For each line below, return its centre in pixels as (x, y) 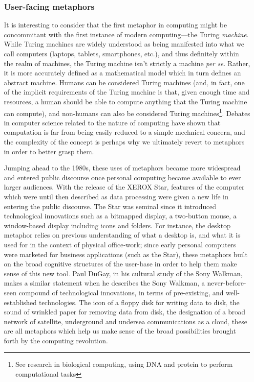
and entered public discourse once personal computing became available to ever (123, 177)
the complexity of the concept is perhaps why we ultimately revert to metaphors (124, 142)
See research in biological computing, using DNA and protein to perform (124, 364)
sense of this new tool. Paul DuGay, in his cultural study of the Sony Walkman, (123, 273)
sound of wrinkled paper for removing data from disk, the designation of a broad (125, 312)
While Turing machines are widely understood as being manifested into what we (124, 44)
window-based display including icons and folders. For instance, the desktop (117, 225)
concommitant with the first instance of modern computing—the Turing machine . (126, 34)
